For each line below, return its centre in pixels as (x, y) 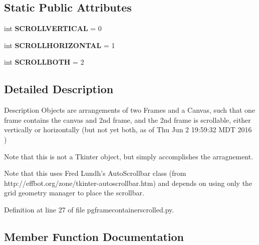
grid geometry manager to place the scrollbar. (74, 193)
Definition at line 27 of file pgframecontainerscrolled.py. (89, 209)
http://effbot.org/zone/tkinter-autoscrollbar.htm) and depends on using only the (128, 183)
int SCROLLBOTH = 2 (44, 62)
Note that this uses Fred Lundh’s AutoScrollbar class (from (95, 173)
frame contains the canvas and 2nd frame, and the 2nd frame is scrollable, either (127, 119)
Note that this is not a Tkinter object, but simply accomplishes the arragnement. (129, 156)
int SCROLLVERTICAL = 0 (53, 28)
